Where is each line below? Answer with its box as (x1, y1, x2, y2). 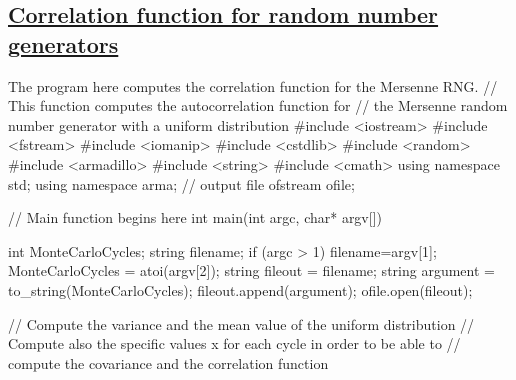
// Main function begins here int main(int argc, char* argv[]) (8, 207, 382, 228)
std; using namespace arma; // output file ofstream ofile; (8, 173, 355, 194)
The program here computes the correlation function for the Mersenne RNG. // (8, 75, 498, 96)
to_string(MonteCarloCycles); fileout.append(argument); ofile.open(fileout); (8, 279, 473, 300)
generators (8, 28, 119, 59)
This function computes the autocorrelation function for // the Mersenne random (8, 95, 508, 116)
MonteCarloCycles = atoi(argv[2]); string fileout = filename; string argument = (8, 260, 495, 281)
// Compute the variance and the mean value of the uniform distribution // (8, 313, 475, 334)
